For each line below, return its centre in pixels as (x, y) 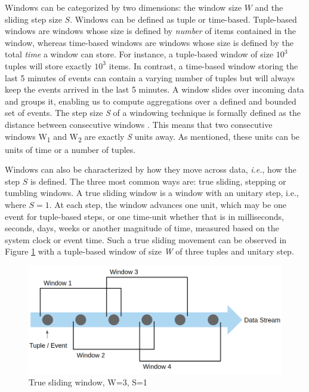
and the (269, 7)
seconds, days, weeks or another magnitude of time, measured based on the (142, 228)
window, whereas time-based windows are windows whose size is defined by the (149, 42)
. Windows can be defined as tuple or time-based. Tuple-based (183, 19)
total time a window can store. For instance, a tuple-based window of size (139, 54)
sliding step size (33, 19)
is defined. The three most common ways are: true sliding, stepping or (158, 181)
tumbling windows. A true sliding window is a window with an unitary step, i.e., (152, 193)
